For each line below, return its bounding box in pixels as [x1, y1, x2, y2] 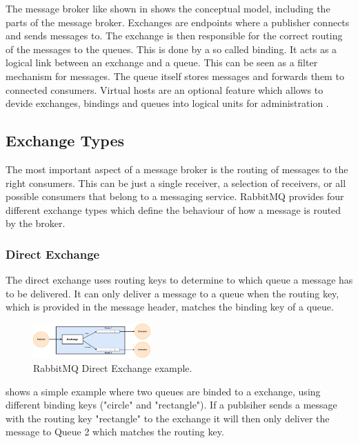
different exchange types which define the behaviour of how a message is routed [6, 202, 341, 217]
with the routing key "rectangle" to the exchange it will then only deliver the [6, 411, 330, 425]
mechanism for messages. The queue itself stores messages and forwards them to [6, 68, 344, 83]
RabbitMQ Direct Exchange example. [33, 361, 192, 375]
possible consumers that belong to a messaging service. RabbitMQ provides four [6, 189, 344, 204]
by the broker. [6, 216, 66, 230]
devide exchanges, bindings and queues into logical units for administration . [6, 96, 329, 110]
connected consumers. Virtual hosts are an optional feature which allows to [6, 82, 324, 97]
